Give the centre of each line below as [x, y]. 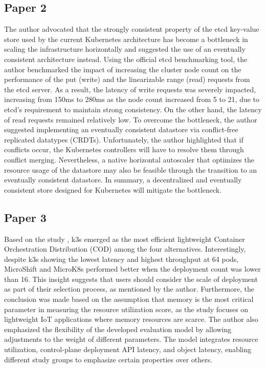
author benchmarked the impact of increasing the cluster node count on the [123, 69]
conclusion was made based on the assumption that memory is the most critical [129, 299]
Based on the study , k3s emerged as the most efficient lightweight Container [125, 239]
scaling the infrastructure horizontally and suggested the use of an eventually [125, 49]
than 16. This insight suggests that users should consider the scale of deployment [131, 279]
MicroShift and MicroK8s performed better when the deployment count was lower [132, 269]
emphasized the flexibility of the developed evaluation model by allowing [118, 329]
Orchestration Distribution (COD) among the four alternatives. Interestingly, [125, 249]
